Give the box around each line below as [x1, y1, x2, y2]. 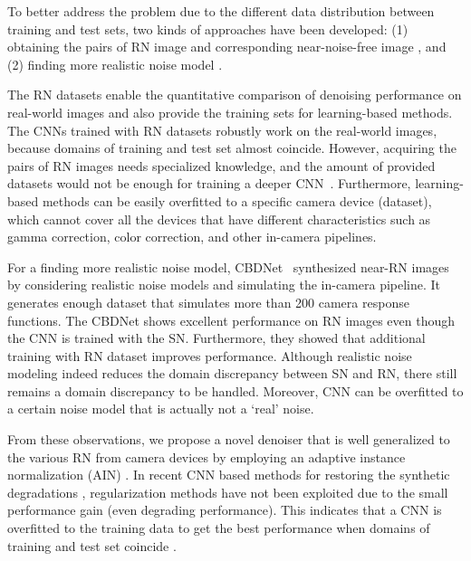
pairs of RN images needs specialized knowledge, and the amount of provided [7, 156, 436, 175]
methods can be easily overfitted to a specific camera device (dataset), [42, 191, 432, 210]
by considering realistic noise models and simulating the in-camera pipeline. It [7, 275, 441, 294]
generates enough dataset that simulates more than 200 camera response [7, 292, 409, 311]
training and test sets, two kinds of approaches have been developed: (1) [7, 19, 409, 38]
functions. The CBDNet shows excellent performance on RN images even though [7, 310, 456, 329]
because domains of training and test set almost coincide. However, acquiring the [7, 138, 457, 157]
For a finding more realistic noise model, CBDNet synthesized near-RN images [7, 257, 449, 276]
